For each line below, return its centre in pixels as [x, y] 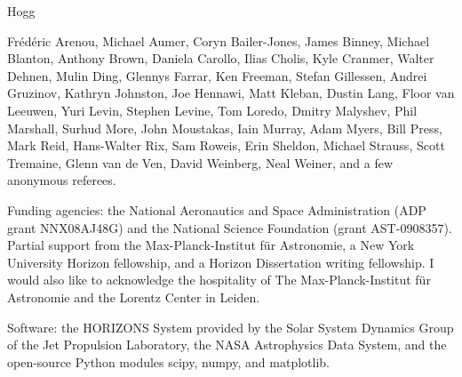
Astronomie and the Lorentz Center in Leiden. [134, 297]
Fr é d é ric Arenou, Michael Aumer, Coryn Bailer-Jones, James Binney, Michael [219, 40]
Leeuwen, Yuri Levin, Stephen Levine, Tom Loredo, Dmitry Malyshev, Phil [212, 110]
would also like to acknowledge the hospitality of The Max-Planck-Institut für [219, 280]
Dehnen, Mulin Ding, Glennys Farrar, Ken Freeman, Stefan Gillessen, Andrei [217, 75]
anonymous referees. [62, 180]
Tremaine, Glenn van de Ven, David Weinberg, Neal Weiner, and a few [200, 162]
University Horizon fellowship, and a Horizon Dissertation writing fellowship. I [221, 262]
